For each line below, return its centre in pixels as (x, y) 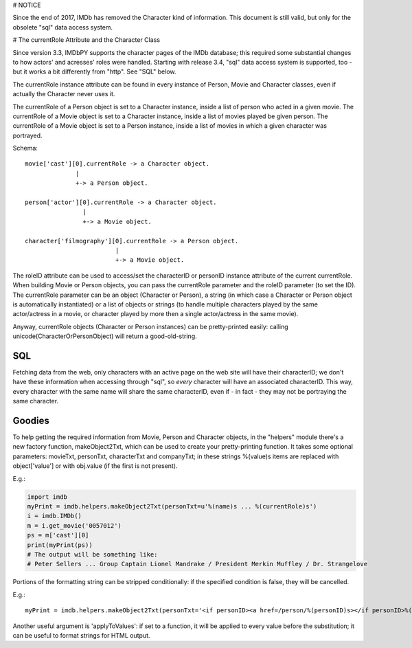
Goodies (31, 421)
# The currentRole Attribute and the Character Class (87, 40)
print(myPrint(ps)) (60, 545)
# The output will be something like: (92, 554)
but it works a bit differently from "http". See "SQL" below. (94, 71)
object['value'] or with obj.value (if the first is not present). (95, 466)
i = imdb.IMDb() (55, 516)
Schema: (25, 148)
